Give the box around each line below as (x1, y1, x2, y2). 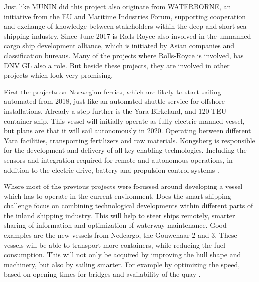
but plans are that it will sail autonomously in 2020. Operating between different (4, 125, 251, 136)
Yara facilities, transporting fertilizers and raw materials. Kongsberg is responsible (4, 135, 255, 145)
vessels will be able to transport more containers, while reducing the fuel (4, 239, 225, 250)
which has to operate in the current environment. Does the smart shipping (4, 190, 231, 201)
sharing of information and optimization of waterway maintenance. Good (4, 220, 227, 230)
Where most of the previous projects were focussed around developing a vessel (4, 181, 243, 191)
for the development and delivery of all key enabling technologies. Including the (4, 145, 247, 155)
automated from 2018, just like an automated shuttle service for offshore (4, 96, 225, 106)
